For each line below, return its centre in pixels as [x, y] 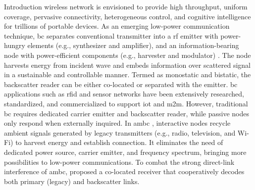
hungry [15, 45]
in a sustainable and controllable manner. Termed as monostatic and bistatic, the [127, 74]
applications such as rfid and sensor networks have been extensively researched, [124, 94]
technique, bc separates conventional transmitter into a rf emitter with [111, 35]
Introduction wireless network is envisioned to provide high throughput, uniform [126, 6]
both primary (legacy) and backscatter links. [72, 181]
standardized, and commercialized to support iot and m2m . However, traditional [126, 103]
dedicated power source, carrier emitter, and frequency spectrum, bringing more [125, 152]
